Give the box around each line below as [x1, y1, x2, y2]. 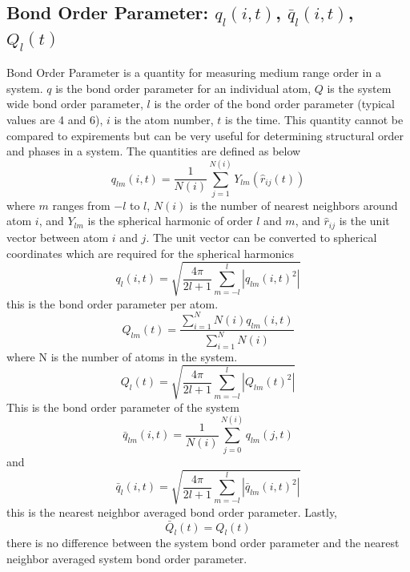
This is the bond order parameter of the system [6, 398, 239, 415]
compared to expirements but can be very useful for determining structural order [6, 127, 404, 143]
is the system [327, 79, 392, 96]
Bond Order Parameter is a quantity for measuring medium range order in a [6, 64, 381, 81]
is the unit [339, 212, 390, 229]
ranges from [52, 196, 111, 213]
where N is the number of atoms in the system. [6, 348, 238, 365]
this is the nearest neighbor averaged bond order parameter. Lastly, [6, 503, 338, 520]
